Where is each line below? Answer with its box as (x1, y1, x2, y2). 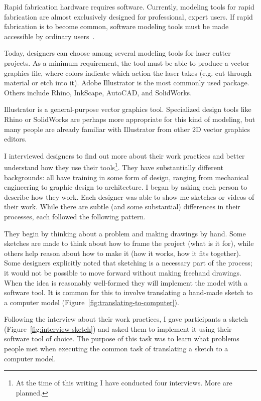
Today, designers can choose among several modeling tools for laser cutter (4, 48, 231, 58)
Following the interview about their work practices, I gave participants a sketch (4, 314, 248, 324)
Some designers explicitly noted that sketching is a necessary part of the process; (4, 257, 252, 268)
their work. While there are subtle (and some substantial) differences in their (4, 201, 240, 212)
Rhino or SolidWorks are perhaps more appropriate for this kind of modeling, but (4, 113, 255, 124)
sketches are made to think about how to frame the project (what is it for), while (4, 238, 254, 248)
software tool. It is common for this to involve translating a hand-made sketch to (4, 287, 253, 298)
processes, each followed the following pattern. (4, 211, 146, 221)
